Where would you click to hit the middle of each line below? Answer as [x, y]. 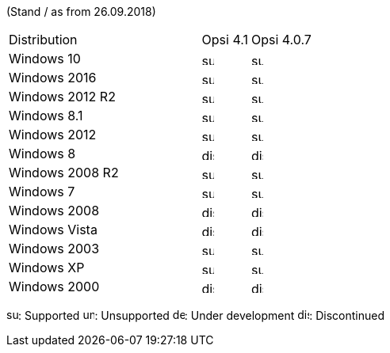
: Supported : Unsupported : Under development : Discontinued [202, 315]
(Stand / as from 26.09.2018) [81, 11]
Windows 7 [42, 192]
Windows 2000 [54, 287]
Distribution [43, 40]
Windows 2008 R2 [64, 173]
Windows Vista [53, 230]
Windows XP [47, 268]
